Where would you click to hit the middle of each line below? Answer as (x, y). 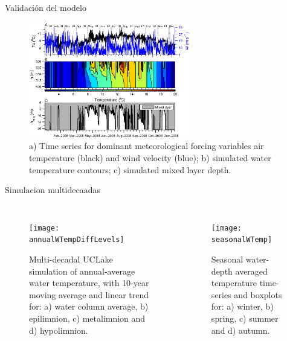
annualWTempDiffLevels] (77, 240)
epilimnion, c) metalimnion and (87, 318)
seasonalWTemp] (242, 240)
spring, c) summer (245, 318)
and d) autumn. (240, 330)
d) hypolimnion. (59, 330)
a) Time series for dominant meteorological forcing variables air (147, 146)
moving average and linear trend (89, 294)
